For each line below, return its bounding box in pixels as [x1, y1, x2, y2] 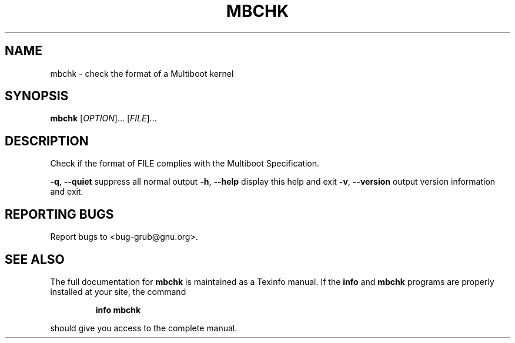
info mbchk [95, 304, 141, 315]
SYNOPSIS [5, 89, 69, 104]
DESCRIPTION [5, 133, 89, 148]
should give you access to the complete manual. [50, 322, 238, 333]
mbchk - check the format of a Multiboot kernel [50, 68, 234, 79]
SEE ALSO [5, 252, 65, 267]
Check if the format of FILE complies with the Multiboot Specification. [50, 158, 320, 169]
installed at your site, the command [50, 286, 186, 297]
